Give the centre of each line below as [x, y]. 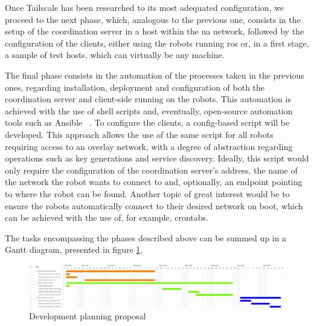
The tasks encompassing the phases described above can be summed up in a [146, 237]
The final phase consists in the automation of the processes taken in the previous [155, 75]
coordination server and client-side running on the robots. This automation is [148, 99]
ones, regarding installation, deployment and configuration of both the [135, 87]
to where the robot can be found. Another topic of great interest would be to [147, 193]
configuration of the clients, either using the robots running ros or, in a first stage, [157, 43]
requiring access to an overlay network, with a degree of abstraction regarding [149, 146]
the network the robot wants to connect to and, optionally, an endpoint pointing [154, 182]
